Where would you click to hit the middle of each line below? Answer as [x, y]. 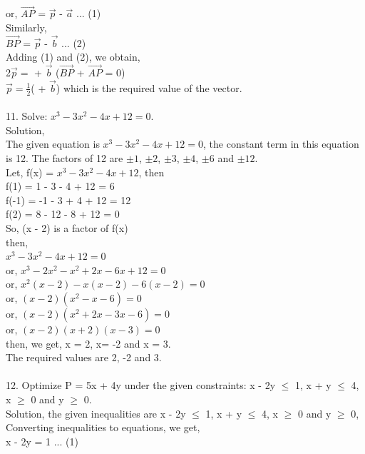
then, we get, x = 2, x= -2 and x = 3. [88, 343]
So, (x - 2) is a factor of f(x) [67, 228]
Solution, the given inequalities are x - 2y [96, 413]
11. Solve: [27, 116]
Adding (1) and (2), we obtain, [73, 57]
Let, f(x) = [30, 172]
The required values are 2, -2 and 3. [84, 357]
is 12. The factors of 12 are [65, 158]
